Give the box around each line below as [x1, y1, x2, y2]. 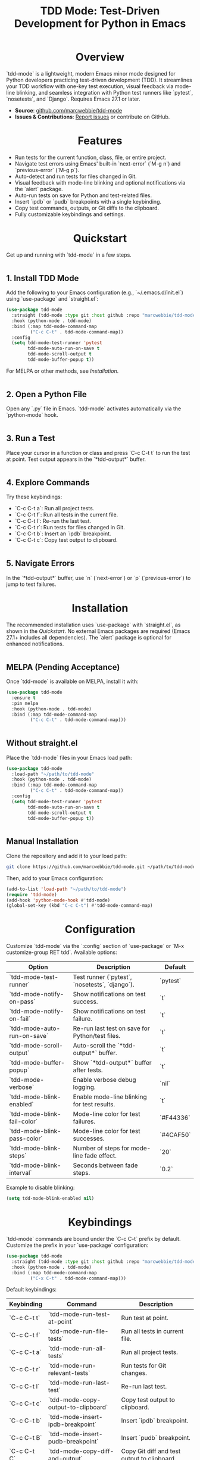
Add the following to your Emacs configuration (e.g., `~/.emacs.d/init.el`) [6, 289, 183, 296]
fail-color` [9, 1118, 38, 1126]
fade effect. [84, 1152, 117, 1160]
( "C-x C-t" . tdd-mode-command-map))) [30, 1275, 127, 1281]
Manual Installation [6, 837, 79, 847]
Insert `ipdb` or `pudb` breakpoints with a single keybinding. [14, 198, 162, 205]
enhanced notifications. [6, 640, 64, 647]
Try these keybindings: [6, 493, 62, 501]
